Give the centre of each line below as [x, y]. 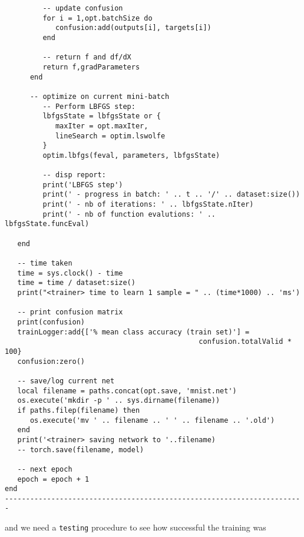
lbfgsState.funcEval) [47, 224]
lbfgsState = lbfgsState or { [102, 116]
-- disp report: [74, 175]
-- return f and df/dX [87, 57]
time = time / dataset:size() [76, 283]
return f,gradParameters [91, 67]
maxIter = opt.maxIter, [102, 126]
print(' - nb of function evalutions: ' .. [129, 214]
